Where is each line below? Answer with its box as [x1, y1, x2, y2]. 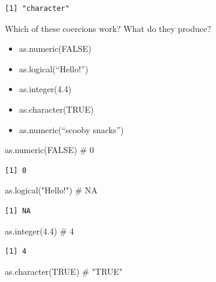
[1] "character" [5, 4, 70, 13]
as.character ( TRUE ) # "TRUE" [5, 265, 123, 277]
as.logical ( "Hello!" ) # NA [5, 184, 98, 196]
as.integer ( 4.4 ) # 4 [5, 224, 74, 237]
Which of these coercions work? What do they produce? [5, 22, 211, 34]
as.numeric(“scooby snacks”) [19, 123, 124, 136]
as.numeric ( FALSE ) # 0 [5, 143, 94, 156]
